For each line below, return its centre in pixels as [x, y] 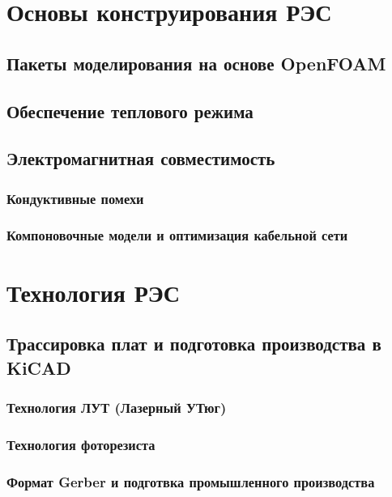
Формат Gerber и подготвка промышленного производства [191, 481]
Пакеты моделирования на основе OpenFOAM [196, 63]
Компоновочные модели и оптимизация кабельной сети [177, 235]
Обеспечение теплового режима [130, 110]
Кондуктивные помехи [75, 198]
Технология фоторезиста [81, 444]
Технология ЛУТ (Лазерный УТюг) [117, 407]
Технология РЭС [93, 292]
